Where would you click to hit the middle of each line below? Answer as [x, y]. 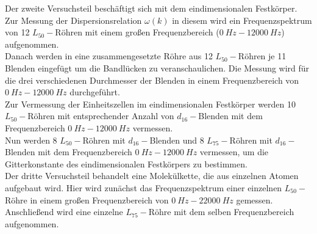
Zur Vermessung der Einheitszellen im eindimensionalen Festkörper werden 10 [151, 104]
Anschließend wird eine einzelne [64, 212]
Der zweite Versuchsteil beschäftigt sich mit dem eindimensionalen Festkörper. [151, 8]
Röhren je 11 [262, 56]
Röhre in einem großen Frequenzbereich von [87, 199]
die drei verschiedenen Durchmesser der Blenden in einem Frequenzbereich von [152, 80]
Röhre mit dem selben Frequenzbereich [221, 212]
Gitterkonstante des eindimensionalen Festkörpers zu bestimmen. [126, 163]
